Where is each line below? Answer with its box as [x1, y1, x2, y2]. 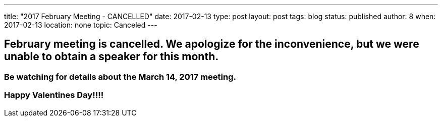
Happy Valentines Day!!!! [4, 90, 104, 100]
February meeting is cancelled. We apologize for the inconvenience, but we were [4, 38, 419, 51]
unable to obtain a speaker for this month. [4, 50, 219, 63]
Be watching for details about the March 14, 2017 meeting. [4, 71, 236, 82]
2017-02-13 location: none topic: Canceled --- [4, 21, 157, 29]
